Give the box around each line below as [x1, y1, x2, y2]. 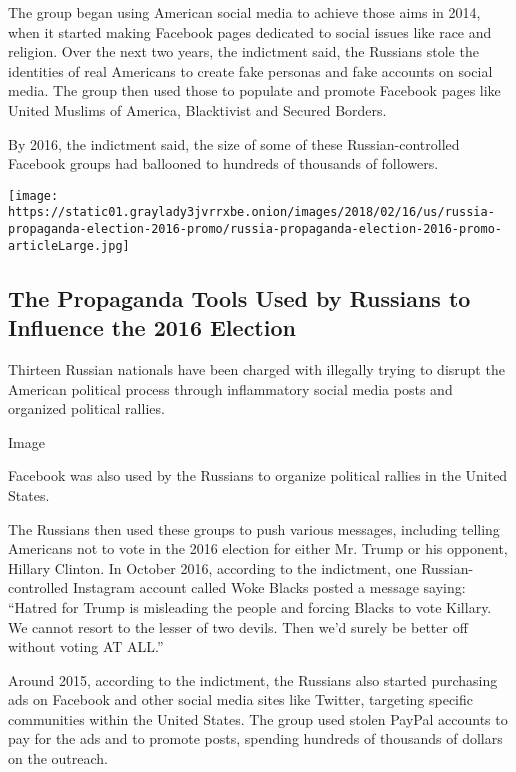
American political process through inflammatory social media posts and [8, 378, 453, 399]
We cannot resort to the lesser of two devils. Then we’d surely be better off [8, 616, 468, 637]
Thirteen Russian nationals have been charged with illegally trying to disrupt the [8, 358, 505, 379]
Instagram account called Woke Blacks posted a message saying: [72, 577, 466, 598]
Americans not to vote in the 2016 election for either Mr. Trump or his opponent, [8, 538, 508, 559]
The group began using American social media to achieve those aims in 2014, [8, 2, 481, 22]
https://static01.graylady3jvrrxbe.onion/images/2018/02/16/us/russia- [8, 205, 495, 220]
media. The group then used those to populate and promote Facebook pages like [8, 80, 501, 101]
